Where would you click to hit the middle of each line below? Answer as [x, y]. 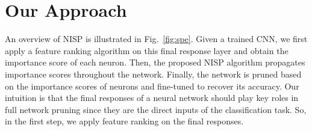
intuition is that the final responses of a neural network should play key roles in [152, 98]
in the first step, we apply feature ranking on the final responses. [124, 121]
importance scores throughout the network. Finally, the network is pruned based [153, 74]
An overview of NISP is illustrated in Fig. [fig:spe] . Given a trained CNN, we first [156, 39]
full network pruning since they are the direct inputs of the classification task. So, [156, 109]
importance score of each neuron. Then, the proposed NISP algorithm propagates [155, 62]
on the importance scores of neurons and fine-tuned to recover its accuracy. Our [152, 86]
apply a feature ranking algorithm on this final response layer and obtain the [147, 50]
